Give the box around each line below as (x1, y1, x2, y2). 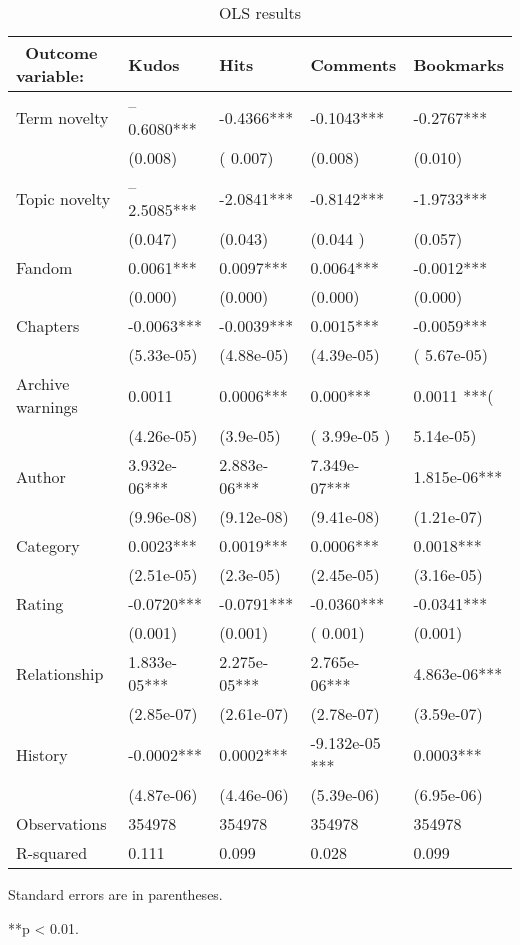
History (16, 742, 68, 766)
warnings (16, 395, 78, 418)
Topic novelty (16, 186, 111, 210)
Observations (16, 812, 107, 835)
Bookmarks (413, 52, 504, 76)
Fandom (16, 256, 73, 279)
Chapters (16, 314, 80, 337)
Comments (310, 52, 397, 76)
